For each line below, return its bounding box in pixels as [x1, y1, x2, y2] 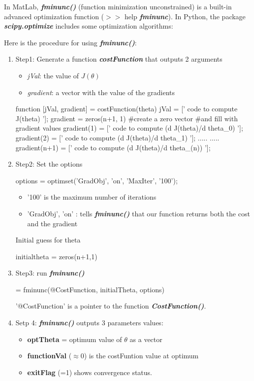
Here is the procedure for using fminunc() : [4, 37, 137, 47]
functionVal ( [27, 350, 72, 361]
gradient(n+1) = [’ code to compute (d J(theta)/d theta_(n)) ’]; [15, 142, 211, 152]
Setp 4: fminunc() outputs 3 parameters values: [15, 317, 163, 328]
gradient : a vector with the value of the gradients [27, 87, 175, 97]
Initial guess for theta [15, 235, 81, 245]
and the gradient [27, 218, 78, 228]
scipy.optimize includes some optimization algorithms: [4, 21, 173, 31]
